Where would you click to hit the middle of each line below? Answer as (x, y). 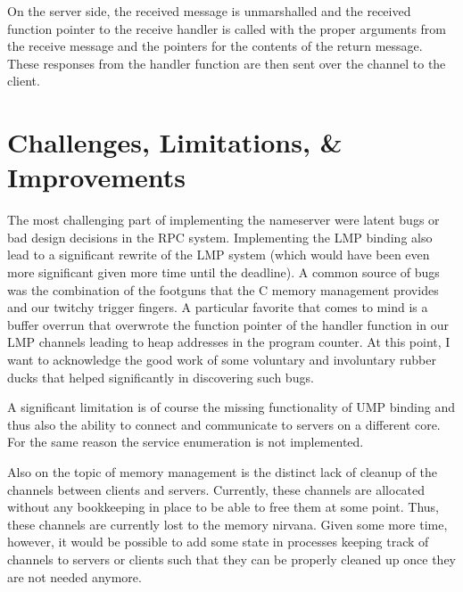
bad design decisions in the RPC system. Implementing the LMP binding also (220, 237)
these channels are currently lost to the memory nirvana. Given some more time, (227, 524)
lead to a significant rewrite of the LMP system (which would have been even (219, 255)
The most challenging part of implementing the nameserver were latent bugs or (223, 220)
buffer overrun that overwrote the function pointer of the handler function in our (228, 324)
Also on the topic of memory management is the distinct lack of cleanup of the (223, 472)
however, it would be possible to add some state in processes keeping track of (218, 542)
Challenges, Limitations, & (175, 142)
